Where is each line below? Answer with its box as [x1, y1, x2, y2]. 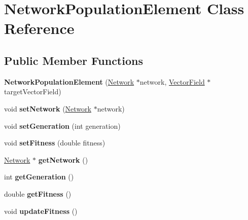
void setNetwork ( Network [4, 103, 91, 114]
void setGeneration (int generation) [4, 120, 121, 131]
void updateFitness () [4, 205, 78, 216]
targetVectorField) [4, 86, 61, 97]
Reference [4, 18, 75, 39]
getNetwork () [38, 154, 88, 165]
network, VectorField [139, 76, 205, 87]
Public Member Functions [4, 52, 143, 68]
